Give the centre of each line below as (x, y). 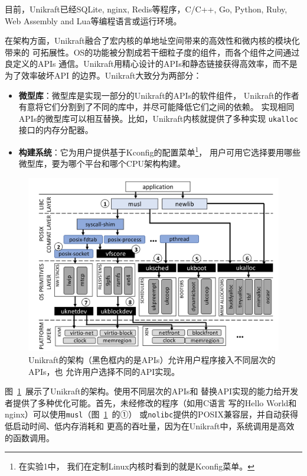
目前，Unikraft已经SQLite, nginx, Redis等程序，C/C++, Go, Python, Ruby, (146, 9)
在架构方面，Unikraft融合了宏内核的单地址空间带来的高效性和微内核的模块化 (152, 41)
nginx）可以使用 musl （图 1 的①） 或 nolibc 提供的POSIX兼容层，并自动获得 (151, 414)
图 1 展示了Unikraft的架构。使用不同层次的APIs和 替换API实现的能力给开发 (152, 391)
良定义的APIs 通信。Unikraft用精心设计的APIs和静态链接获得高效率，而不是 (151, 64)
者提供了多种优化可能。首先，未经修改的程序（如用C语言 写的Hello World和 (151, 402)
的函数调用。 (30, 437)
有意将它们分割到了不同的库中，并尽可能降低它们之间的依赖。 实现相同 (156, 107)
